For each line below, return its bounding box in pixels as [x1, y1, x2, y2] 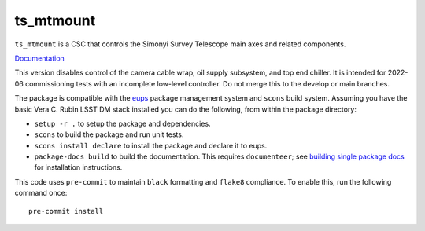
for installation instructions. [34, 163, 123, 172]
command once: [14, 189, 68, 198]
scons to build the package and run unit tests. [34, 130, 184, 139]
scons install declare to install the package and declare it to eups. [34, 141, 268, 150]
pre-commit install [28, 207, 104, 215]
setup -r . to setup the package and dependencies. [34, 119, 212, 128]
